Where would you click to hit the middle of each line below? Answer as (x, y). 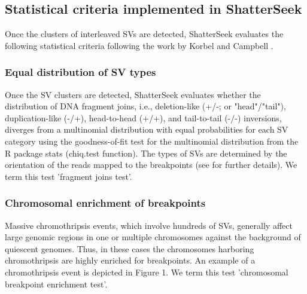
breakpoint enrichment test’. (56, 284)
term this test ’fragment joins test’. (69, 176)
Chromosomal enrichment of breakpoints (105, 203)
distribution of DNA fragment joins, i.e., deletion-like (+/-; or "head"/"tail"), (145, 106)
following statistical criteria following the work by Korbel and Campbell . (139, 45)
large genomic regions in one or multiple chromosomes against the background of (153, 237)
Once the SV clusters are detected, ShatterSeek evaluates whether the (133, 94)
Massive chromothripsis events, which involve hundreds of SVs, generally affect (149, 225)
